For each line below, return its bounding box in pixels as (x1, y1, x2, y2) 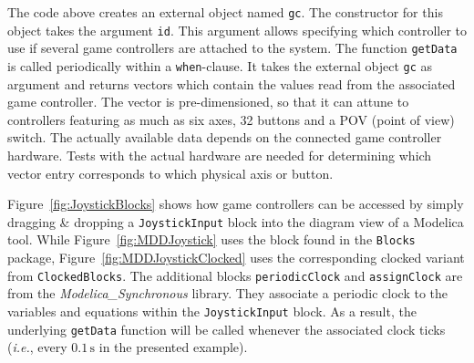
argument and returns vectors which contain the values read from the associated (7, 74, 456, 93)
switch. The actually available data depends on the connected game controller (7, 128, 442, 147)
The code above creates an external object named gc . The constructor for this (7, 3, 443, 21)
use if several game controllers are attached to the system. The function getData (7, 38, 458, 57)
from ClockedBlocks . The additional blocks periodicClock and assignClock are (7, 265, 463, 285)
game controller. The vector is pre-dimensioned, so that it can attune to (7, 92, 409, 111)
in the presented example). (98, 337, 248, 357)
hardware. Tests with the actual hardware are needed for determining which (7, 146, 432, 164)
